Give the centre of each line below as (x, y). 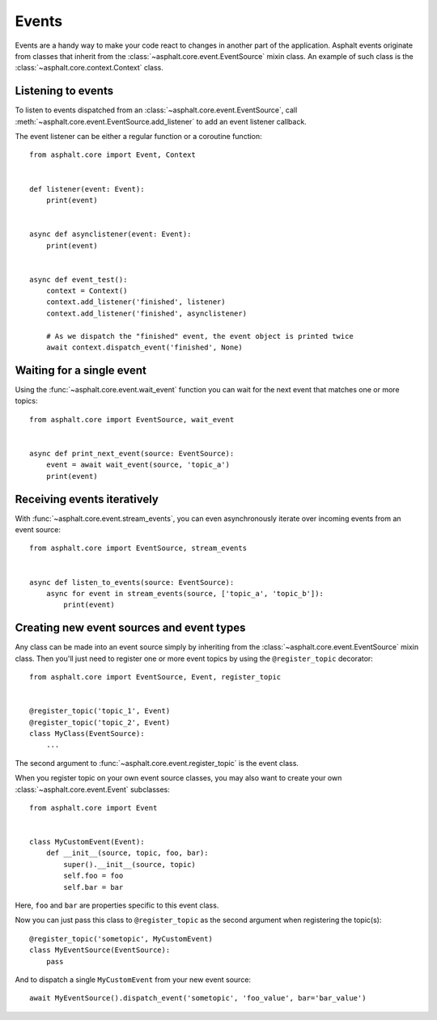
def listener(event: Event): (87, 189)
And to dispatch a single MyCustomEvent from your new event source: (133, 980)
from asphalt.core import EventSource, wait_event (132, 419)
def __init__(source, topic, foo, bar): (127, 853)
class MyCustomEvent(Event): (87, 842)
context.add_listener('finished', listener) (136, 302)
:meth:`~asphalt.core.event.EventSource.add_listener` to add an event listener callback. (161, 121)
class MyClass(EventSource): (87, 733)
